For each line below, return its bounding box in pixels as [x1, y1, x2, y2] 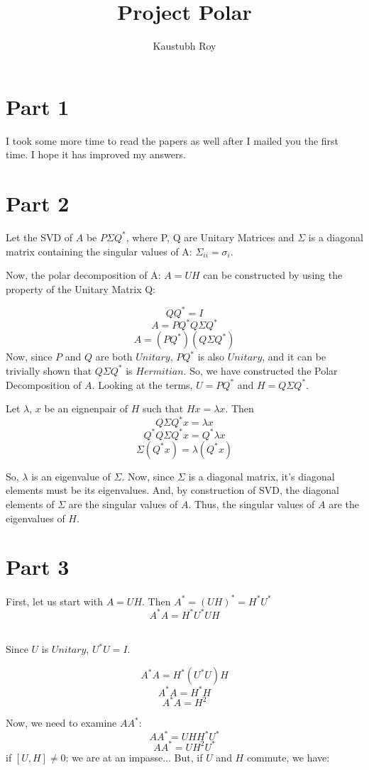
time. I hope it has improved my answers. [6, 147, 186, 162]
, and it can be [262, 349, 326, 364]
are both [95, 349, 133, 364]
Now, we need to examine [6, 715, 117, 730]
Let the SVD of [6, 229, 73, 244]
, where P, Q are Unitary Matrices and [126, 229, 294, 244]
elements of [6, 496, 55, 511]
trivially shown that [6, 363, 92, 378]
